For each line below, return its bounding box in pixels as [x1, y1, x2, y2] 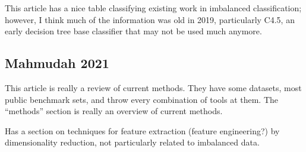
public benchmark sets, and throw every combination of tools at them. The [5, 93, 279, 105]
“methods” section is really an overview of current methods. [5, 105, 223, 117]
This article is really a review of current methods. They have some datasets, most [5, 81, 302, 93]
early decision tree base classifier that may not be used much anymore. [5, 25, 262, 37]
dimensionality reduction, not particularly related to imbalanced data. [5, 136, 260, 148]
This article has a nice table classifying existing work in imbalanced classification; [5, 2, 302, 14]
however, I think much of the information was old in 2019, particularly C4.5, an [5, 13, 295, 25]
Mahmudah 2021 [5, 54, 109, 72]
